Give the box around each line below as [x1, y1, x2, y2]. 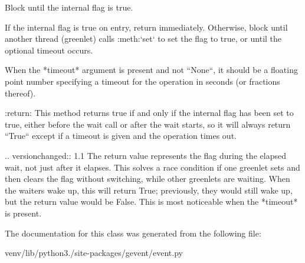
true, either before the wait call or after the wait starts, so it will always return [5, 118, 291, 130]
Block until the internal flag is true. [5, 1, 133, 13]
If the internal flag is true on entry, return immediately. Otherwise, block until [5, 21, 288, 33]
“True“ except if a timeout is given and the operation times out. [5, 129, 237, 142]
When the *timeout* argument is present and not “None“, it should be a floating [5, 64, 298, 76]
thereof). [5, 86, 36, 99]
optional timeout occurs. [5, 44, 93, 56]
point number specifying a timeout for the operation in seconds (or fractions [5, 75, 280, 87]
